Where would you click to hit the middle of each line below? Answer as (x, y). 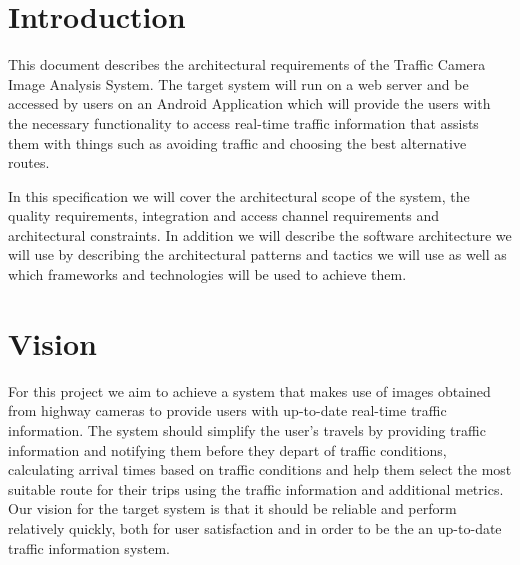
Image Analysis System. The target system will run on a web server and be (238, 83)
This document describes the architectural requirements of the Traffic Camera (247, 64)
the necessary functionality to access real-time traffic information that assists (243, 122)
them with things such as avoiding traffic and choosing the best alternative (237, 142)
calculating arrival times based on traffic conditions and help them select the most (260, 469)
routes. (29, 162)
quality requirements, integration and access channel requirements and (224, 215)
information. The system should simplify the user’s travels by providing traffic (247, 429)
